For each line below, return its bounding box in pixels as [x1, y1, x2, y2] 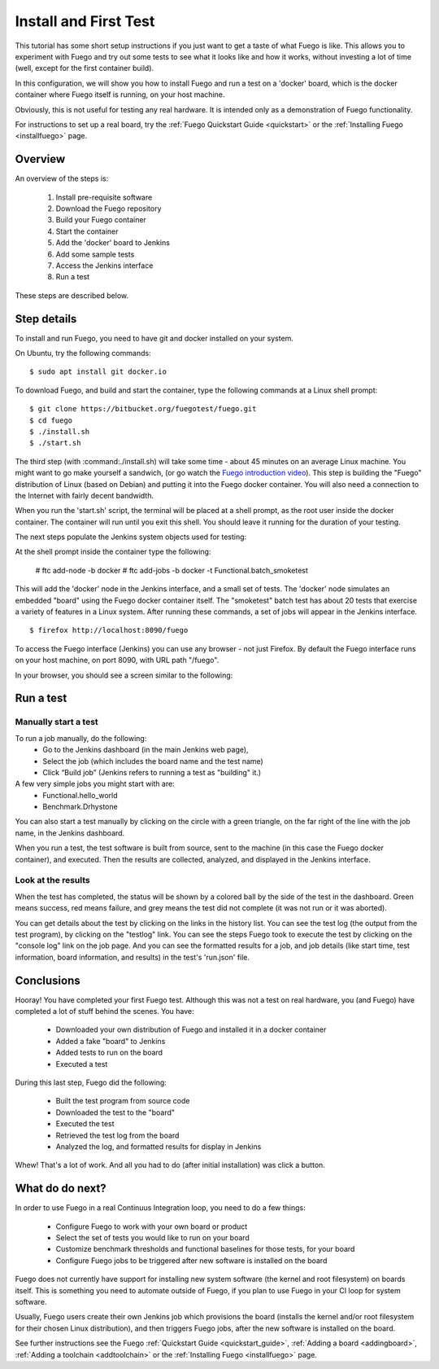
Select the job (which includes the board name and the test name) [42, 756, 263, 766]
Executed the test [55, 1119, 115, 1129]
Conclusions [15, 973, 80, 987]
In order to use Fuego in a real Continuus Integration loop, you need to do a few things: [15, 1203, 306, 1213]
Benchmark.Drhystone [42, 802, 118, 812]
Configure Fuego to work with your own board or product [55, 1222, 248, 1231]
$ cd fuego [29, 415, 73, 425]
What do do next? [15, 1182, 106, 1196]
